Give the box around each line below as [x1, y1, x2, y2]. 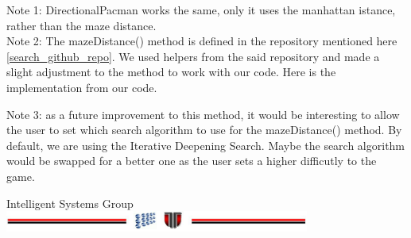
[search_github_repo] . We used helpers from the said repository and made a [6, 48, 380, 64]
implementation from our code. [6, 79, 157, 95]
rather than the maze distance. [6, 17, 157, 33]
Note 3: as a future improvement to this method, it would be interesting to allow [6, 106, 400, 122]
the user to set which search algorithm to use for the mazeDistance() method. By [6, 121, 402, 138]
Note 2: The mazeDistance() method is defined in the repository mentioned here [6, 33, 397, 49]
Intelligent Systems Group [6, 194, 134, 211]
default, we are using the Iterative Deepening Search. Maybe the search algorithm [6, 136, 405, 153]
